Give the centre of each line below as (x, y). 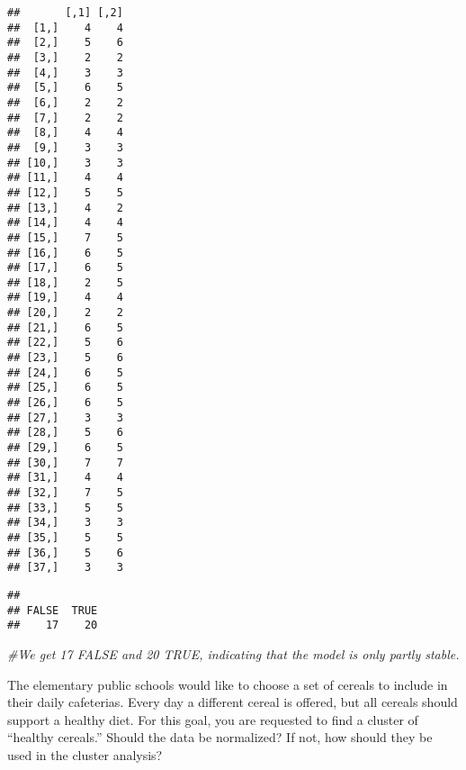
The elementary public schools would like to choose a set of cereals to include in (228, 684)
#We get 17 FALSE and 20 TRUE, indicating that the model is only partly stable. (233, 653)
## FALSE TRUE (53, 610)
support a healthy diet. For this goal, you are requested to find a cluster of (213, 719)
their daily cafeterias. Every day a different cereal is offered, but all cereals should (233, 702)
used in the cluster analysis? (85, 754)
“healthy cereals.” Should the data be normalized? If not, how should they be (220, 737)
